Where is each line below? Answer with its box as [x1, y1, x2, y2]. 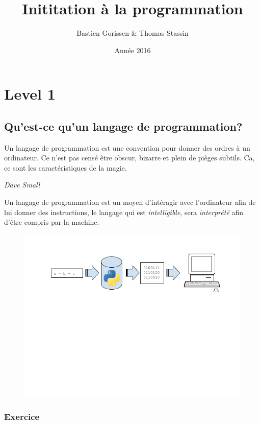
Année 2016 [114, 44, 151, 55]
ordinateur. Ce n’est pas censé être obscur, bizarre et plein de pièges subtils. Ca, [4, 152, 255, 163]
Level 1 [4, 83, 56, 104]
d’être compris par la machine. [4, 217, 99, 227]
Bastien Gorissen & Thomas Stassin [76, 28, 189, 38]
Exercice [4, 410, 40, 423]
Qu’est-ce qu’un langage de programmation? [4, 118, 243, 134]
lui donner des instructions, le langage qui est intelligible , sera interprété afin [4, 206, 244, 217]
